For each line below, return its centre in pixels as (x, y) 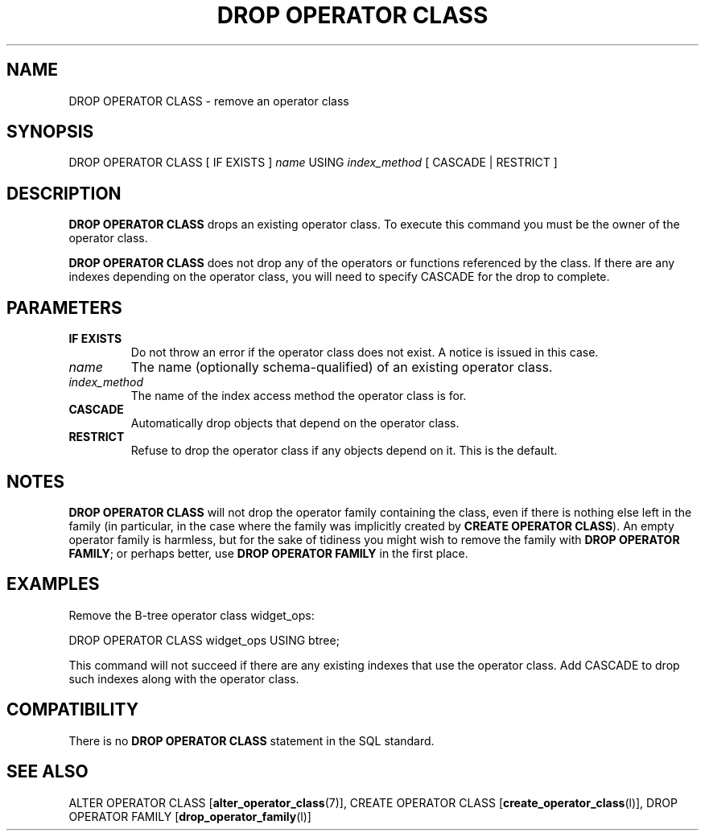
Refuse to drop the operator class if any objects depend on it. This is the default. (344, 451)
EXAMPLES (53, 584)
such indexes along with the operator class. (184, 678)
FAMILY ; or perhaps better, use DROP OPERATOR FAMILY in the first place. (268, 553)
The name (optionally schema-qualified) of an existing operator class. (342, 367)
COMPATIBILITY (72, 710)
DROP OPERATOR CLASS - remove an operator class (209, 101)
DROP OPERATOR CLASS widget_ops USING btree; (204, 640)
